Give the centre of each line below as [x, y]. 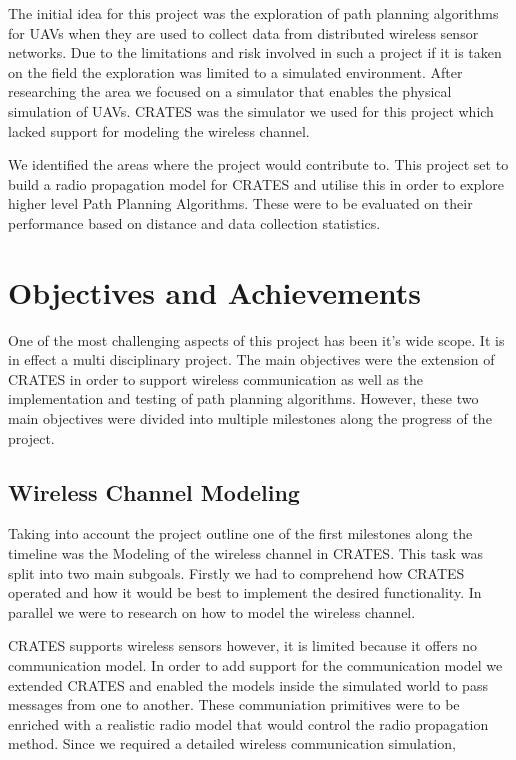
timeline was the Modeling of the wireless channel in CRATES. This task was [245, 553]
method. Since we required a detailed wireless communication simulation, [232, 743]
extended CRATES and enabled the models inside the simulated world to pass [248, 684]
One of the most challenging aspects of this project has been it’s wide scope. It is [256, 339]
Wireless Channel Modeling [154, 491]
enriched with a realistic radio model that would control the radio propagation [248, 723]
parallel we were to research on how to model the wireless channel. [212, 611]
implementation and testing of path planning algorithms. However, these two [243, 398]
